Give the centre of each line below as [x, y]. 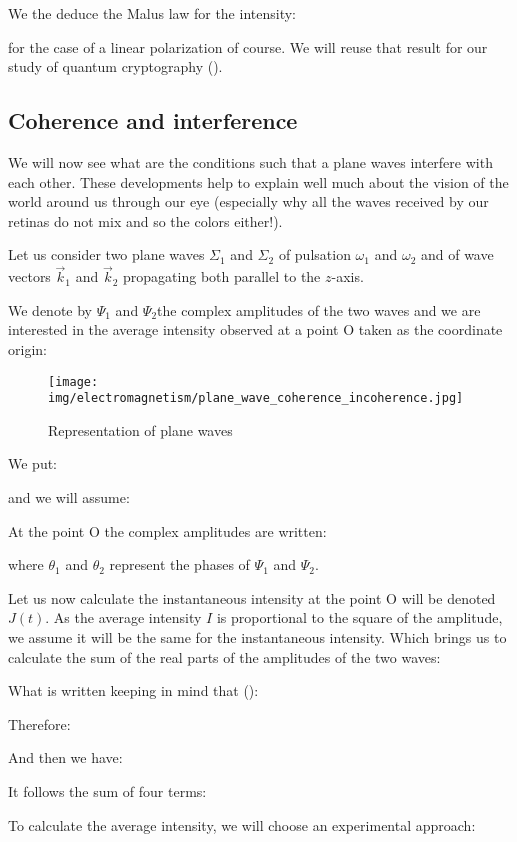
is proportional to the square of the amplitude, [359, 617]
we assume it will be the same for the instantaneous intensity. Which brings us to [257, 637]
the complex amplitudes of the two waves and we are [319, 309]
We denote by [50, 309]
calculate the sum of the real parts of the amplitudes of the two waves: [224, 656]
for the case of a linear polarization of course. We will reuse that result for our [248, 46]
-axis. [347, 276]
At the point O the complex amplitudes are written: [167, 530]
